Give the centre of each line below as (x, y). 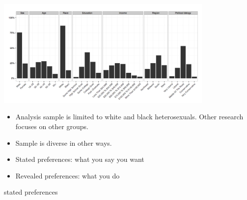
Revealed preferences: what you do (68, 175)
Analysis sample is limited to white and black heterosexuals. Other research (129, 117)
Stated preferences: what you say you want (80, 159)
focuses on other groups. (52, 126)
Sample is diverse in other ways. (64, 143)
